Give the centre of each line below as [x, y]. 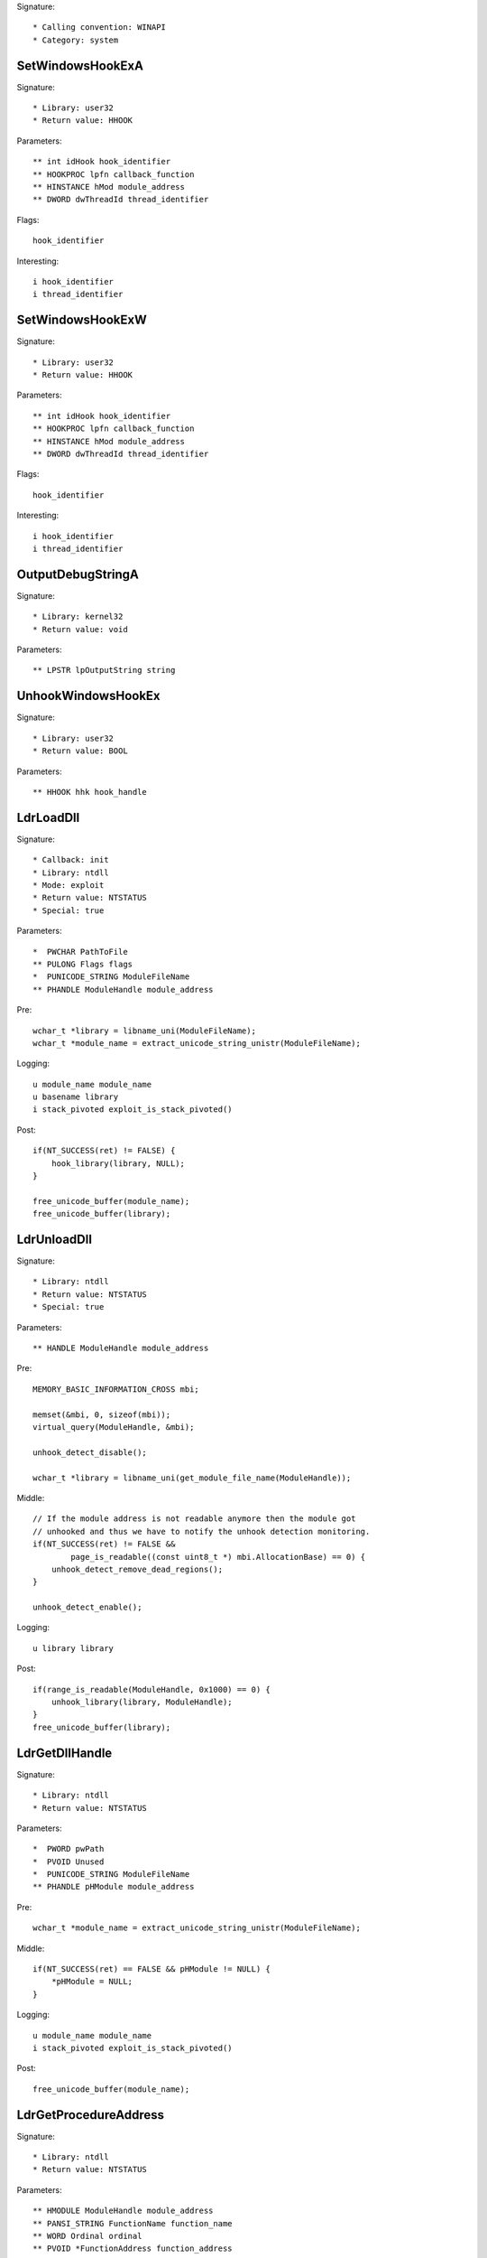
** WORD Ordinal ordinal [87, 2236]
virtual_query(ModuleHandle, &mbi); [114, 1427]
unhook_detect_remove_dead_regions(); [137, 1569]
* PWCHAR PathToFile [80, 952]
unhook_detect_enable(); [87, 1607]
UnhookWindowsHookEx [89, 696]
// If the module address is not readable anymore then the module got [194, 1519]
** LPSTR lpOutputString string [104, 670]
